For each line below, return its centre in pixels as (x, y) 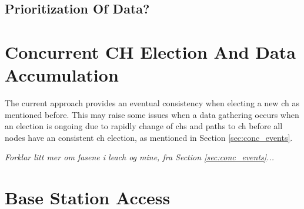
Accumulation (62, 75)
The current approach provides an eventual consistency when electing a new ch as (152, 103)
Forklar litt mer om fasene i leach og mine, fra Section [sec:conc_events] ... (139, 157)
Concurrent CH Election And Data (150, 51)
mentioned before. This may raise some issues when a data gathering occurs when (152, 114)
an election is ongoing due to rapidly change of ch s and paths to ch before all (144, 126)
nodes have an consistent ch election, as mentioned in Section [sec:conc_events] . (149, 137)
